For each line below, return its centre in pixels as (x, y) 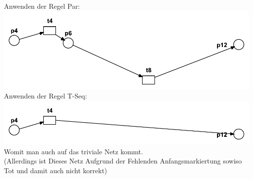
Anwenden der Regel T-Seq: (45, 96)
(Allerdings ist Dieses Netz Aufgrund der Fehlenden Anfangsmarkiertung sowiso (123, 161)
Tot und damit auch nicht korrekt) (56, 171)
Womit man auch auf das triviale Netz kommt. (73, 151)
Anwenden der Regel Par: (42, 6)
